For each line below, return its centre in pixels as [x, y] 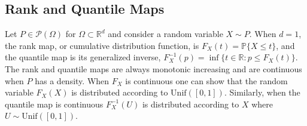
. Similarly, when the [262, 92]
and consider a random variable [165, 34]
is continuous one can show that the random [206, 80]
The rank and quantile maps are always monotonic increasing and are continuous [153, 68]
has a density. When [72, 80]
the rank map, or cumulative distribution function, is [102, 45]
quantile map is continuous [54, 104]
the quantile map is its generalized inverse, [83, 57]
